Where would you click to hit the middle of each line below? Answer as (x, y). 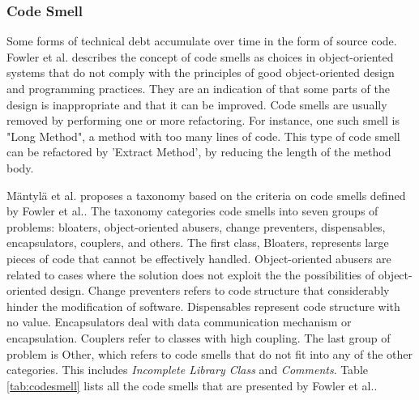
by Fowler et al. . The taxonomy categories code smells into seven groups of (192, 211)
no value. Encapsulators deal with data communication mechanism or (179, 322)
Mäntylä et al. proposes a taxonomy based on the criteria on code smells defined (206, 195)
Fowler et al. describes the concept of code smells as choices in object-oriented (200, 56)
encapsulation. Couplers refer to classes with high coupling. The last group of (199, 337)
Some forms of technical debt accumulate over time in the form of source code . (202, 41)
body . (20, 167)
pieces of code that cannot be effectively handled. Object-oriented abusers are (199, 258)
